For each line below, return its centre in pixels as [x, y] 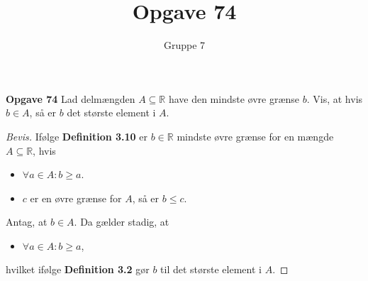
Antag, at [27, 222]
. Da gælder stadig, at [122, 222]
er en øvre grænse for [76, 198]
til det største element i [211, 269]
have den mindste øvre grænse [234, 98]
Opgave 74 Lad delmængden [71, 98]
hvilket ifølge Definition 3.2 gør [78, 269]
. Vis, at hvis [335, 98]
